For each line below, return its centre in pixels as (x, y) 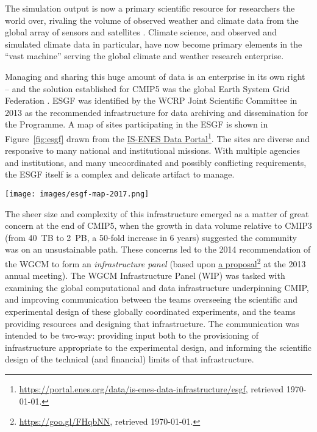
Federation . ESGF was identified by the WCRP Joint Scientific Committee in (151, 100)
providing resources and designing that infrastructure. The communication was (152, 323)
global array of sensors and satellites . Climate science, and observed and (141, 32)
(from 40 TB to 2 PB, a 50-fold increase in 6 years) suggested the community (151, 237)
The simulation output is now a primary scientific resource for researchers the (150, 8)
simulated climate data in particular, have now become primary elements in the (154, 44)
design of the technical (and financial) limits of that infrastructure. (130, 359)
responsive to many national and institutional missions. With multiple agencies (152, 150)
